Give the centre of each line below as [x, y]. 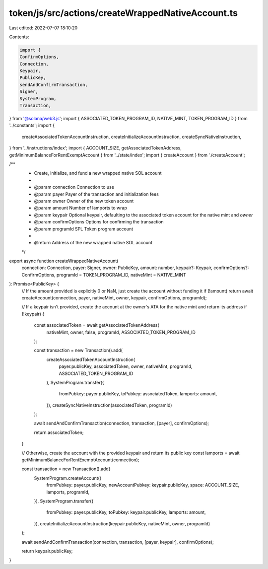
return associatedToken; [59, 432]
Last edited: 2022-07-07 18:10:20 [43, 28]
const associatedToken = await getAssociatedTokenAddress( [97, 325]
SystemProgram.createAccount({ [68, 478]
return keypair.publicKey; [47, 551]
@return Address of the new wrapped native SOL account [93, 243]
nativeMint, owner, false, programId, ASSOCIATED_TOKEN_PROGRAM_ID [121, 332]
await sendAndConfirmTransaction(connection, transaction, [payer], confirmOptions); [122, 423]
